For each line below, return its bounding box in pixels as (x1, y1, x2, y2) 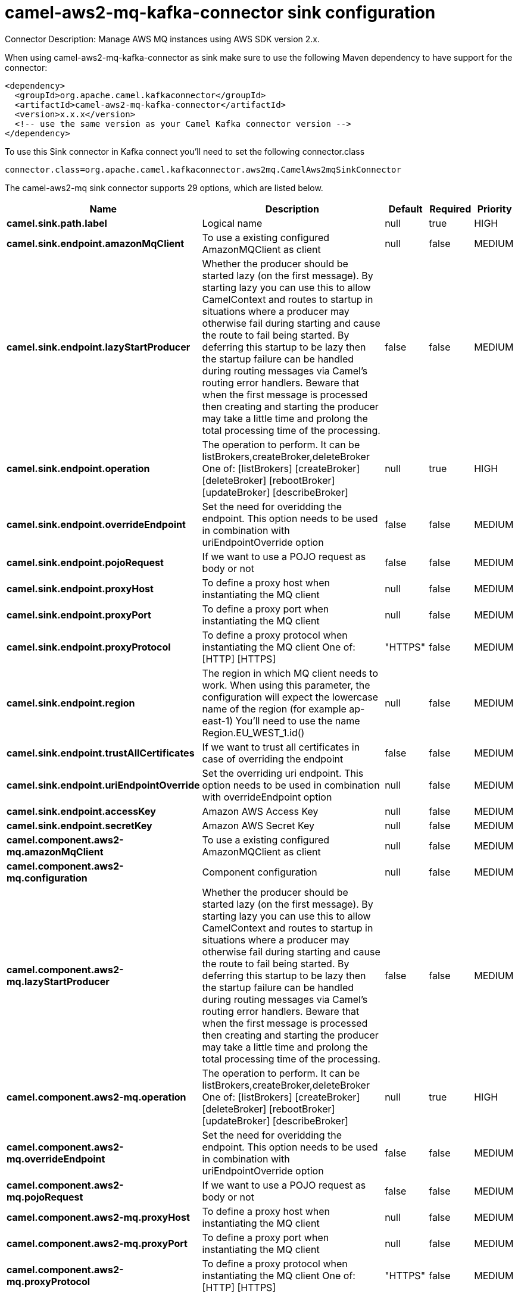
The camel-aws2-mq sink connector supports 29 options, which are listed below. (5, 182, 323, 193)
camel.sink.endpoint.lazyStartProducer (7, 340, 191, 353)
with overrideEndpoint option (202, 790, 332, 803)
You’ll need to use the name (235, 714, 360, 727)
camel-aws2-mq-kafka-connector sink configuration (5, 2, 436, 23)
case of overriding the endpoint (202, 752, 344, 765)
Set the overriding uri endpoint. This (202, 767, 364, 779)
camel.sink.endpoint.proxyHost (7, 582, 154, 595)
